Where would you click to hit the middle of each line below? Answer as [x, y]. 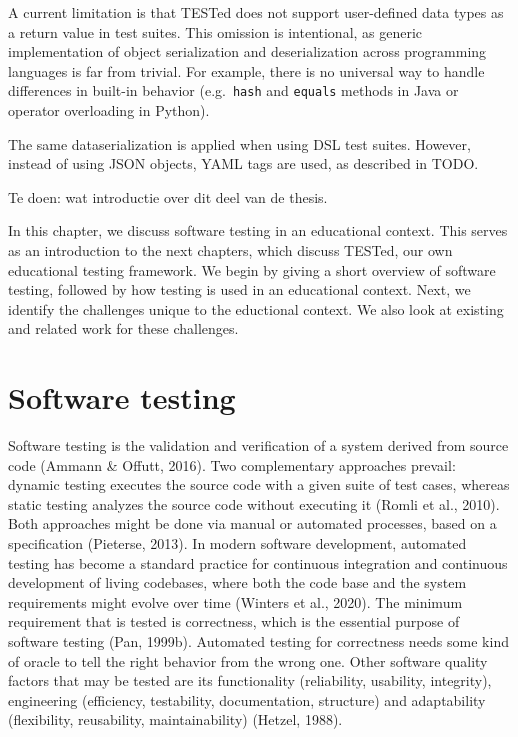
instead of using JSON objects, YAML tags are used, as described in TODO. [243, 163]
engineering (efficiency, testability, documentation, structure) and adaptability [247, 699]
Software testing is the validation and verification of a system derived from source [258, 445]
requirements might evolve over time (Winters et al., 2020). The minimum [235, 601]
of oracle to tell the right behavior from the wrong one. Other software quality [248, 660]
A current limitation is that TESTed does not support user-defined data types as [256, 12]
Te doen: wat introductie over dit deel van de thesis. [168, 196]
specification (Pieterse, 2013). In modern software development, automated [237, 543]
